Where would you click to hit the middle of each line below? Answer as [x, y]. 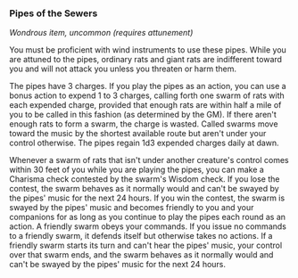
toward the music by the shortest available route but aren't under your [138, 134]
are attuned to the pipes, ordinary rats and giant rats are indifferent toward [146, 60]
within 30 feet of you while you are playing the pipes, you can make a [137, 170]
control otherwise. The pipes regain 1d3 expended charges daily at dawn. [144, 143]
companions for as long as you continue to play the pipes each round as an [148, 217]
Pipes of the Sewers [54, 13]
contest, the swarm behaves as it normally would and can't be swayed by [144, 189]
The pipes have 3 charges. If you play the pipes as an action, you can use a [148, 86]
